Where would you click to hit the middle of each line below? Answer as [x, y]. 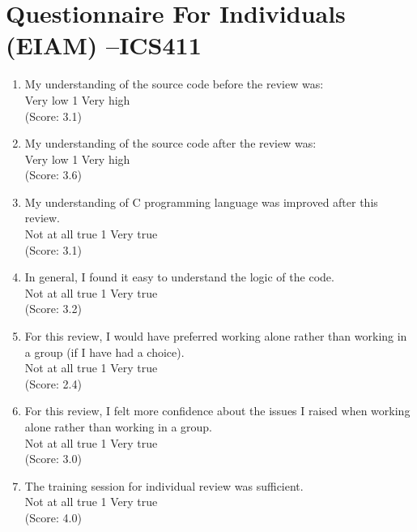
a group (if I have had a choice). [104, 352]
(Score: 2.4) [53, 383]
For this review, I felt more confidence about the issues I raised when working [217, 411]
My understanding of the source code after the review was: [170, 143]
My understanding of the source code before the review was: [174, 84]
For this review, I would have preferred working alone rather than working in [216, 336]
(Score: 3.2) [53, 309]
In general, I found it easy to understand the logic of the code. [179, 277]
